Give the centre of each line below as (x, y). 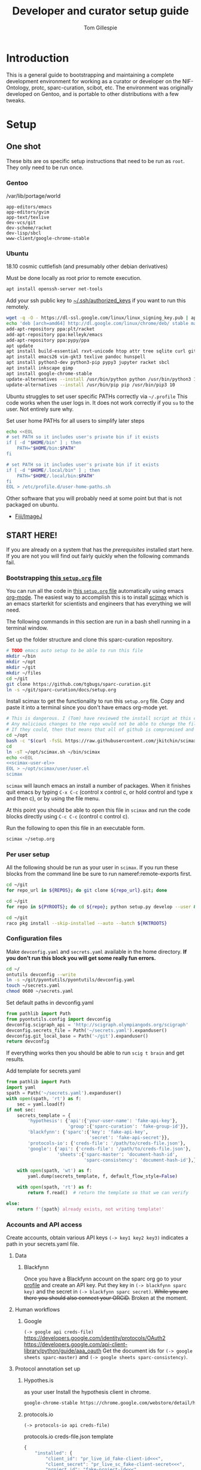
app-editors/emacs (29, 207)
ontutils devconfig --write (41, 975)
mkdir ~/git (21, 668)
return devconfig (28, 1041)
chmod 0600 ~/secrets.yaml (40, 991)
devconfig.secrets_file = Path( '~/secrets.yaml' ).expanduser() (87, 1030)
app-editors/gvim (28, 212)
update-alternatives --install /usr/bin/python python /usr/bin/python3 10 (103, 379)
